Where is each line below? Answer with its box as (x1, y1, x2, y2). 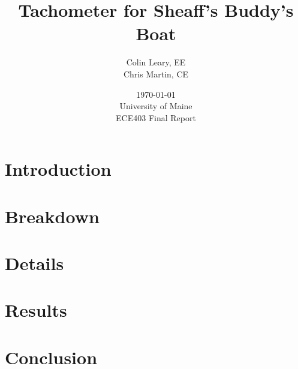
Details (5, 251, 64, 275)
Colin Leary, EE (126, 56, 186, 68)
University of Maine (119, 100, 192, 112)
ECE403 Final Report (116, 111, 196, 124)
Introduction (5, 157, 112, 181)
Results (5, 298, 67, 322)
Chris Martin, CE (123, 67, 189, 80)
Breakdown (5, 203, 100, 228)
